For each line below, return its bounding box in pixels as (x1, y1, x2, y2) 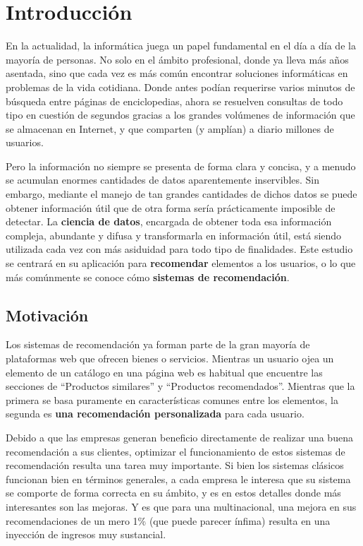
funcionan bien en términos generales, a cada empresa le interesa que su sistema (6, 471, 351, 486)
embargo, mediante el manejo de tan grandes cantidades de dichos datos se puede (6, 186, 357, 201)
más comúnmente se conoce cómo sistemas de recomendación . (6, 269, 290, 284)
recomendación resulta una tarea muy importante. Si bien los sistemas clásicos (6, 458, 344, 473)
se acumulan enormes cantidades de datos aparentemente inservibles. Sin (6, 172, 320, 187)
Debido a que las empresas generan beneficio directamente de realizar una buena (6, 429, 353, 444)
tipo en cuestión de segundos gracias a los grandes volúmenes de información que (6, 107, 355, 122)
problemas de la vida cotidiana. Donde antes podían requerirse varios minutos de (6, 79, 355, 94)
